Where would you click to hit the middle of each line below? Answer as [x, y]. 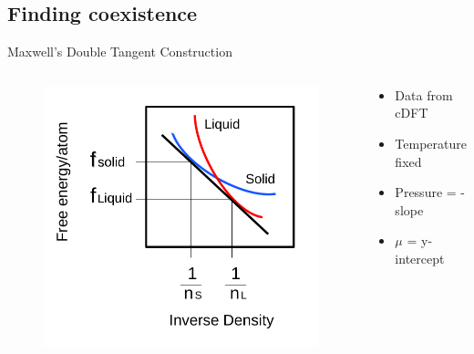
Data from [424, 94]
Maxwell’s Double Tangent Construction [120, 52]
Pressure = [426, 192]
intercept [420, 258]
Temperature [431, 143]
